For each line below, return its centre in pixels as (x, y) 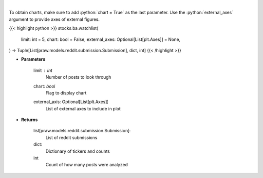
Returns (29, 120)
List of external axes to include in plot (83, 108)
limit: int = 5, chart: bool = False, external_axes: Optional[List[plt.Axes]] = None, (101, 39)
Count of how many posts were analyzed (87, 165)
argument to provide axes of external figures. (54, 19)
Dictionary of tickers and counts (78, 151)
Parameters (33, 59)
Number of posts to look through (78, 77)
